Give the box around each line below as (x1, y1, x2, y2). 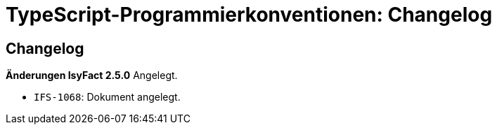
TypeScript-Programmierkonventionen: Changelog (6, 3, 493, 27)
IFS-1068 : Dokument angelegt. (34, 91, 181, 103)
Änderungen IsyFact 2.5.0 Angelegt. (6, 69, 178, 82)
